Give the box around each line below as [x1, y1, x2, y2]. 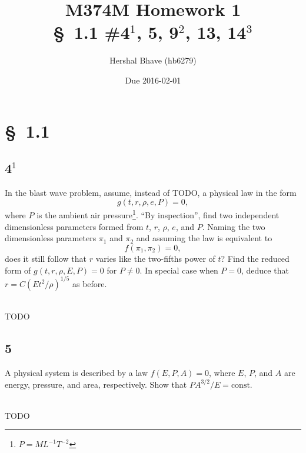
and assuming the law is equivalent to [136, 232, 272, 244]
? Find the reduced [221, 252, 290, 264]
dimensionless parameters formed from [5, 220, 144, 232]
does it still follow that [5, 252, 87, 264]
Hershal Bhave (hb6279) [109, 54, 197, 66]
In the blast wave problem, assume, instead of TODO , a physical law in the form [5, 186, 297, 198]
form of [5, 264, 31, 276]
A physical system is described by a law [5, 367, 148, 378]
